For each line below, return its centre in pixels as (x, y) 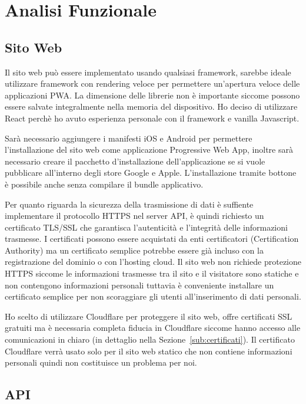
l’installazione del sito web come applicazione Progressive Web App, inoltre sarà (149, 150)
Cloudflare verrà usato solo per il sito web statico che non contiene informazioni (149, 351)
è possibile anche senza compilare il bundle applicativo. (104, 184)
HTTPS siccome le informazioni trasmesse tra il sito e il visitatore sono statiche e (152, 273)
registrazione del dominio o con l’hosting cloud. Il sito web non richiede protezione (153, 262)
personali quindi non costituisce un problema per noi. (101, 362)
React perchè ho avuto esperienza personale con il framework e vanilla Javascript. (152, 118)
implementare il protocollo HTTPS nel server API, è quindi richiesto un (134, 216)
